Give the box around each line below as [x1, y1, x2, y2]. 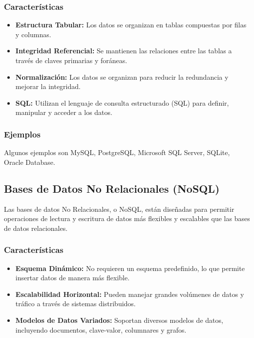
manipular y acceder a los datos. [15, 107, 112, 117]
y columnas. [15, 29, 51, 39]
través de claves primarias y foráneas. [15, 55, 127, 65]
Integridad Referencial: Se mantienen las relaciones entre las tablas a [15, 45, 232, 56]
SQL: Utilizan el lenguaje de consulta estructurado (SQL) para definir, [15, 97, 229, 108]
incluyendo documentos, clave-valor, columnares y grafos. [15, 324, 187, 335]
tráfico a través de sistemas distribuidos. [15, 298, 136, 309]
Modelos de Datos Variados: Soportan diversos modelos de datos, [15, 315, 223, 325]
